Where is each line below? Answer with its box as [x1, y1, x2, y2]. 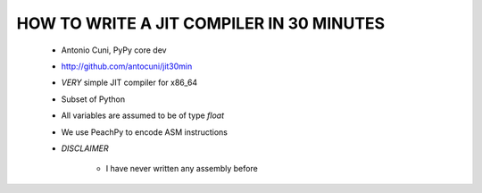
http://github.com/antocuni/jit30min [61, 61, 193, 71]
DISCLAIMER [61, 143, 109, 154]
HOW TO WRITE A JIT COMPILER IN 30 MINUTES [16, 13, 386, 33]
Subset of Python [61, 94, 125, 105]
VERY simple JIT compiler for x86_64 [61, 77, 198, 88]
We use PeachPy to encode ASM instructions [61, 126, 228, 138]
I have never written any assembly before [105, 164, 258, 174]
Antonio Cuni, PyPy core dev [61, 45, 167, 55]
